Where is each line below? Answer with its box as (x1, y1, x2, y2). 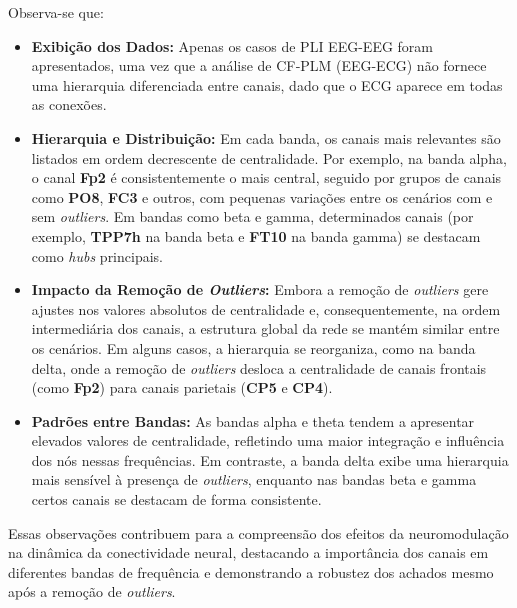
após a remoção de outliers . (8, 581, 176, 602)
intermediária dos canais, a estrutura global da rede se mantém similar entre (31, 318, 500, 339)
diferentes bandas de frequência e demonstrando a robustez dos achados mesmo (8, 561, 494, 582)
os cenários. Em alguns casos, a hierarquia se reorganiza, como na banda (31, 337, 476, 358)
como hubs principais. (31, 245, 163, 266)
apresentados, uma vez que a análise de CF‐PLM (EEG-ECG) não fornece (31, 55, 487, 76)
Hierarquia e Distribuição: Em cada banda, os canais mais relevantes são (31, 127, 501, 148)
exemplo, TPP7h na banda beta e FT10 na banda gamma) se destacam (31, 225, 481, 246)
